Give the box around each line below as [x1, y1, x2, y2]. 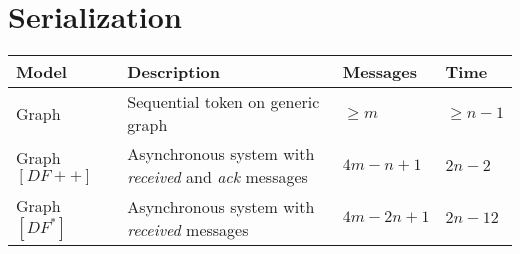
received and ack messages [127, 165, 308, 189]
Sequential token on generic [127, 90, 320, 114]
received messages [127, 217, 249, 241]
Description [127, 60, 220, 84]
